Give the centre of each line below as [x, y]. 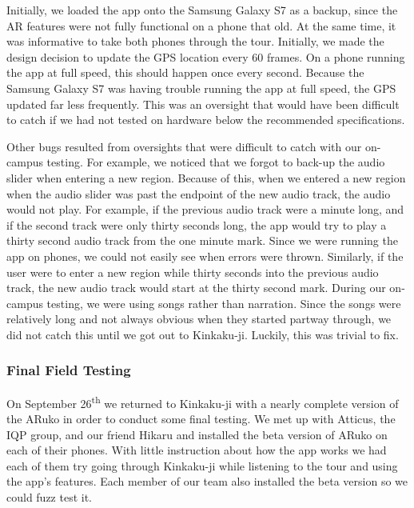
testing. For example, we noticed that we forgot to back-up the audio [216, 162]
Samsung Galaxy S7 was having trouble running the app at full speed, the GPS [201, 88]
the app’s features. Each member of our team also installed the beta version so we [207, 481]
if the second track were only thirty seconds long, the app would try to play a [197, 224]
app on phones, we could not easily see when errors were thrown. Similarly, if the [205, 256]
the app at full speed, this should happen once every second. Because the [185, 72]
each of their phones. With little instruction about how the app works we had [197, 450]
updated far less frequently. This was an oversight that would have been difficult [203, 104]
